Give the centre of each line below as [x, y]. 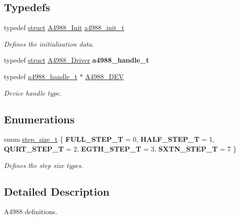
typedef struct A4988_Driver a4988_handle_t [76, 60]
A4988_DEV [105, 76]
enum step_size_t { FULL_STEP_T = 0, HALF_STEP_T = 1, [109, 139]
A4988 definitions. [31, 211]
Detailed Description [57, 191]
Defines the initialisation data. [49, 43]
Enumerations [39, 119]
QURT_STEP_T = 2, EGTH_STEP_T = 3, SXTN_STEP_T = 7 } [120, 148]
